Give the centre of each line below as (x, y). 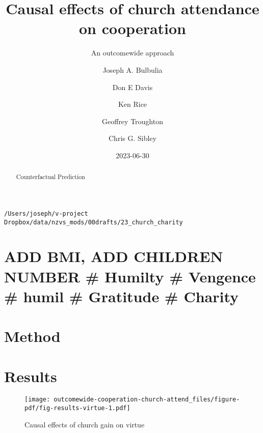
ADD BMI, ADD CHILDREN (114, 256)
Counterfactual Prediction (50, 177)
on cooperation (133, 28)
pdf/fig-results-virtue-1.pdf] (77, 408)
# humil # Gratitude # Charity (122, 296)
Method (32, 336)
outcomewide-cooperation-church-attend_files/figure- (147, 400)
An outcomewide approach (133, 53)
